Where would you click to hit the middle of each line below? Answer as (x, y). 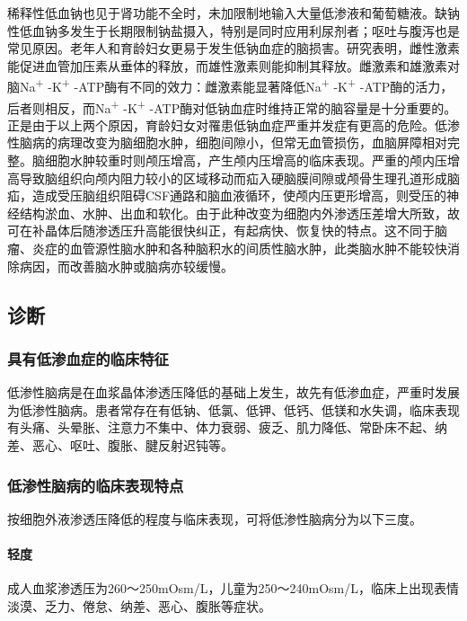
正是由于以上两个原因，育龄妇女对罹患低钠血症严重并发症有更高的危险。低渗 (233, 124)
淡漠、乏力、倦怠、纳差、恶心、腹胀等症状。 (139, 605)
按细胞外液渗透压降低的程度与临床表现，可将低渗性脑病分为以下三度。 (215, 518)
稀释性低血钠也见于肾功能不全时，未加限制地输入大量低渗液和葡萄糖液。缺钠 (233, 13)
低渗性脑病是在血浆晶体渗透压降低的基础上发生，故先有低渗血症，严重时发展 (233, 392)
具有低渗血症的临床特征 (88, 358)
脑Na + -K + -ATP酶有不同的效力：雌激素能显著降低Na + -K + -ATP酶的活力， (230, 85)
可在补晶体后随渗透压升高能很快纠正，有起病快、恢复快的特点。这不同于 (221, 231)
